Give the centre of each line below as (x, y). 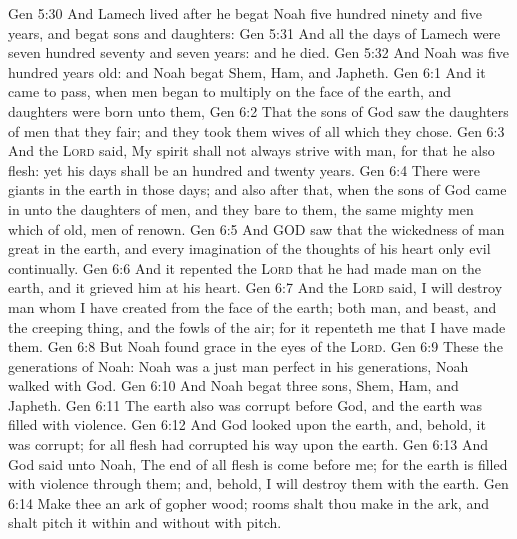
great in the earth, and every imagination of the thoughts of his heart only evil (249, 248)
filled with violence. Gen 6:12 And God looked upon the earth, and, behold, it (247, 424)
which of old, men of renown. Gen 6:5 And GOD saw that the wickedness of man (256, 228)
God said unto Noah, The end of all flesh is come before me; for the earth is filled (258, 463)
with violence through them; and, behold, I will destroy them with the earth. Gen (258, 483)
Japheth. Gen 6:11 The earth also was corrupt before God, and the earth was (245, 404)
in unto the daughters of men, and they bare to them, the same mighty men (241, 208)
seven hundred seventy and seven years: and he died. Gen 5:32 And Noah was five (259, 52)
